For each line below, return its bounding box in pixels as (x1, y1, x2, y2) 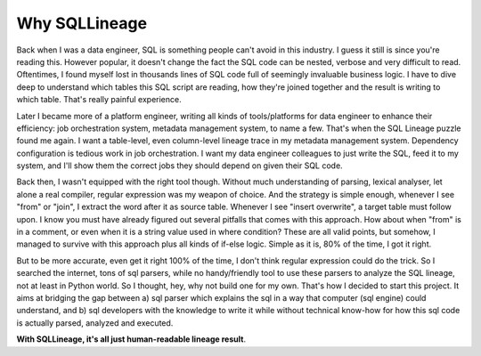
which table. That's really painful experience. (16, 94, 182, 105)
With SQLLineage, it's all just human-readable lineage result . (16, 334, 247, 344)
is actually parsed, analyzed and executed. (16, 317, 174, 328)
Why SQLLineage (16, 13, 147, 33)
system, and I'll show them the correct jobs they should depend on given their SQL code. (16, 160, 343, 171)
